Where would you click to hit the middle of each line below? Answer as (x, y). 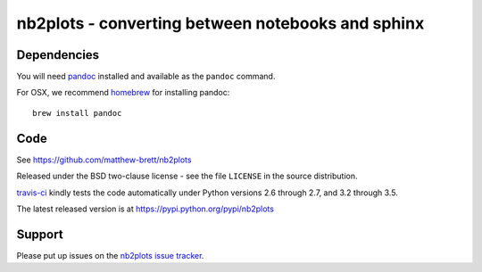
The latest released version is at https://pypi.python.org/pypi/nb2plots (145, 209)
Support (40, 234)
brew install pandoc (77, 113)
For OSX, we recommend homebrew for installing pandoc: (123, 93)
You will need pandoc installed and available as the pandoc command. (146, 77)
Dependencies (58, 55)
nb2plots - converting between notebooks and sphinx (220, 23)
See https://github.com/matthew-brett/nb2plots (104, 160)
